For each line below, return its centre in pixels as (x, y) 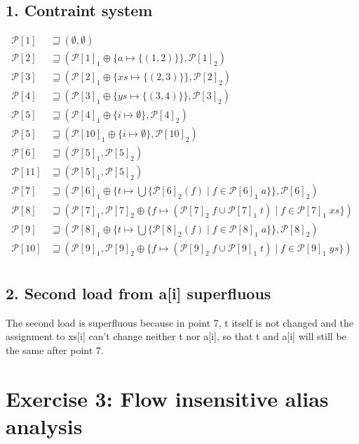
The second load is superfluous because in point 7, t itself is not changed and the (180, 322)
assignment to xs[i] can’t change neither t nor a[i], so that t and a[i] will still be (176, 336)
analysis (44, 425)
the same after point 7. (55, 350)
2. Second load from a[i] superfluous (138, 293)
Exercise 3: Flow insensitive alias (167, 398)
